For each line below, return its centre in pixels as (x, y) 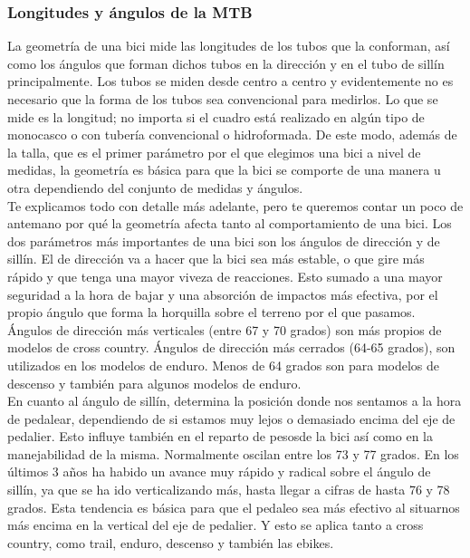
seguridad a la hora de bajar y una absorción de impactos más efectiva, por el (223, 294)
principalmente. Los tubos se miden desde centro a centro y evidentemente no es (230, 81)
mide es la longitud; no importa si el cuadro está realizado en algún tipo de (216, 116)
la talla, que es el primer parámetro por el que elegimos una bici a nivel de (214, 152)
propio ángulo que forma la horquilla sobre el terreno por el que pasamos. (211, 312)
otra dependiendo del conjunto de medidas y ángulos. (155, 187)
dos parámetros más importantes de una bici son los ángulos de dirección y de (224, 241)
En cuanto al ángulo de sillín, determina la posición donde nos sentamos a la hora (235, 401)
